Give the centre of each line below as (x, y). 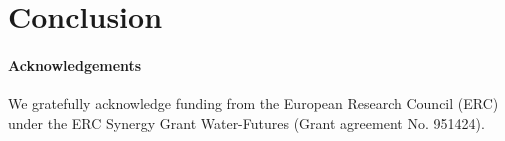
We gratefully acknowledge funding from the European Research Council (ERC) (253, 103)
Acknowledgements (75, 64)
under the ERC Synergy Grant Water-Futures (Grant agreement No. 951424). (246, 122)
